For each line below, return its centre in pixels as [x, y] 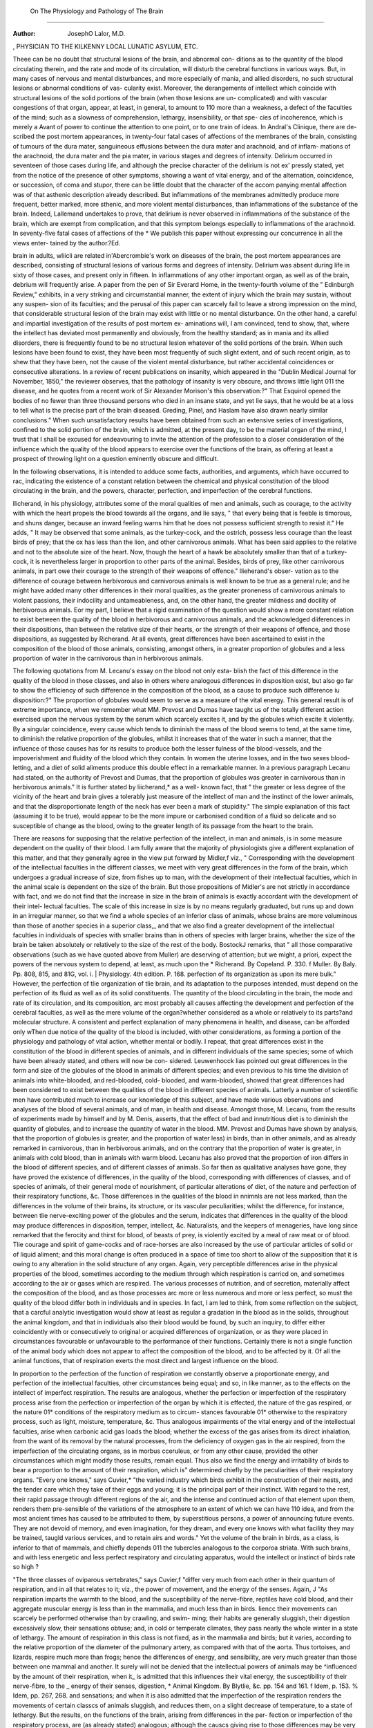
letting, [22, 768]
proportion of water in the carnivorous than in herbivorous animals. [108, 658]
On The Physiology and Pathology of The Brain [97, 11]
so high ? [26, 1567]
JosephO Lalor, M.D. [96, 34]
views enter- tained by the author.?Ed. [67, 243]
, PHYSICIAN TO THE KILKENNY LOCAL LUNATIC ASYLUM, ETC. [105, 46]
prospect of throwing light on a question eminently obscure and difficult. [116, 459]
